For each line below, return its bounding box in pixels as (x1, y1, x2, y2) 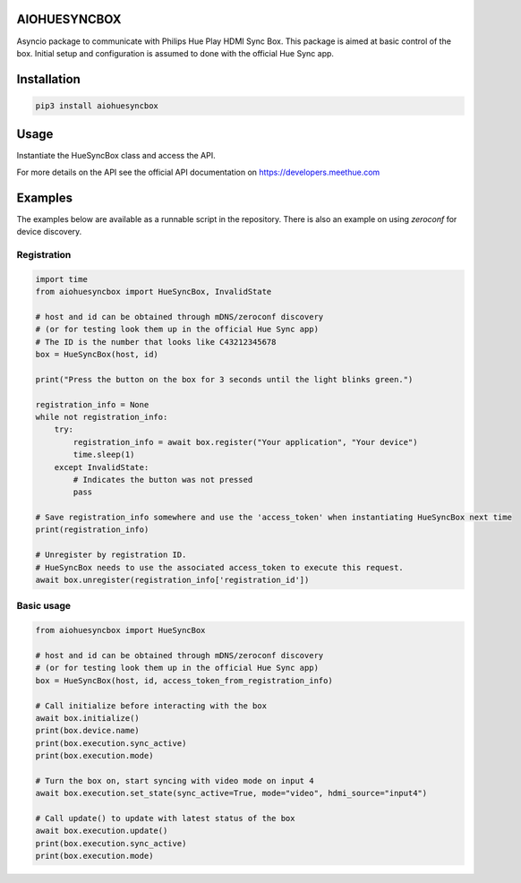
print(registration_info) (35, 525, 149, 535)
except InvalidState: (54, 462, 149, 472)
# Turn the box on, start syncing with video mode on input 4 (35, 776, 314, 785)
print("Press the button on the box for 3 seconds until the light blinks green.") (35, 374, 414, 384)
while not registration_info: (35, 412, 168, 422)
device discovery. (16, 227, 82, 237)
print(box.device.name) (35, 725, 141, 736)
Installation (16, 72, 81, 87)
